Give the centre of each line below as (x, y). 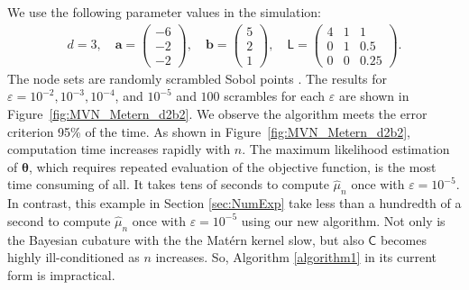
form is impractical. (61, 274)
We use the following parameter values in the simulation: (164, 12)
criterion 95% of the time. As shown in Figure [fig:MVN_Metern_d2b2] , (209, 131)
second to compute (59, 220)
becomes (403, 239)
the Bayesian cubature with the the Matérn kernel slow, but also (186, 239)
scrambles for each (275, 96)
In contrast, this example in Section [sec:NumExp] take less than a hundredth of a (234, 203)
